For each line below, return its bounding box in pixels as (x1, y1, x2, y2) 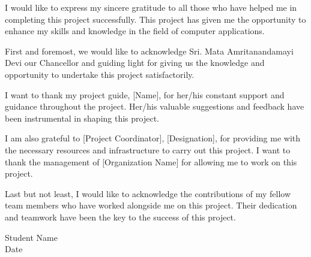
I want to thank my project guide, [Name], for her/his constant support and (5, 88, 285, 101)
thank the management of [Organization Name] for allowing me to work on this (5, 155, 297, 168)
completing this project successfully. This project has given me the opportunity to (5, 13, 306, 25)
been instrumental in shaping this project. (5, 111, 160, 124)
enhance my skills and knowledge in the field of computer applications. (5, 25, 265, 37)
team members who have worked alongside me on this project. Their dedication (5, 199, 297, 211)
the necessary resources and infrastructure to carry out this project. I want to (5, 143, 291, 156)
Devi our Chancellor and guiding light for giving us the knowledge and (5, 56, 265, 69)
